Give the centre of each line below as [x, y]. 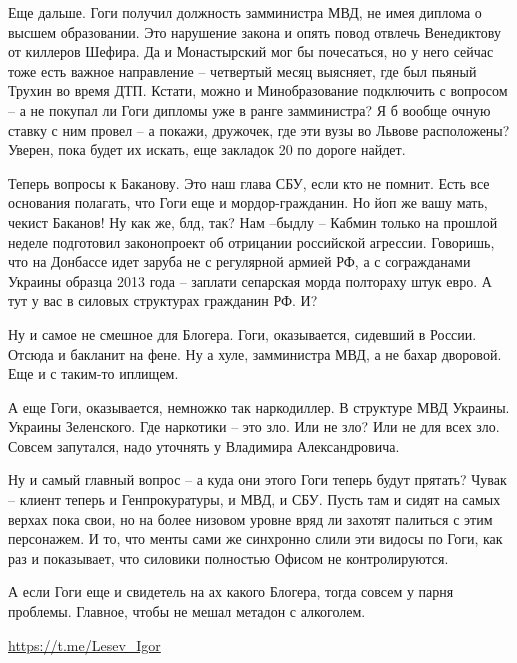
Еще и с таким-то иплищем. [93, 373]
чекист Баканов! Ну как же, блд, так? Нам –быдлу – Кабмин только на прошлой [253, 221]
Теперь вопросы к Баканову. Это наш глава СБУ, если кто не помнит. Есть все [249, 182]
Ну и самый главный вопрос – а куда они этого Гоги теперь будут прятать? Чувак [257, 479]
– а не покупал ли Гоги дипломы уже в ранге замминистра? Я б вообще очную [249, 109]
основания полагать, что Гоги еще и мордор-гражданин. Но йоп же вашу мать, [248, 202]
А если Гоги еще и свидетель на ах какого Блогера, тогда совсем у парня [231, 591]
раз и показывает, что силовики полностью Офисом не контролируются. [228, 557]
